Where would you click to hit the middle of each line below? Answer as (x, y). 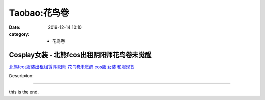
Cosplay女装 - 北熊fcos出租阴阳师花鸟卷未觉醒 (80, 55)
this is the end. (24, 92)
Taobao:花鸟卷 (39, 13)
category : (19, 34)
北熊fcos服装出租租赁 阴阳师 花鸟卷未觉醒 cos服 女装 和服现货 (72, 67)
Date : (15, 27)
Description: (21, 75)
